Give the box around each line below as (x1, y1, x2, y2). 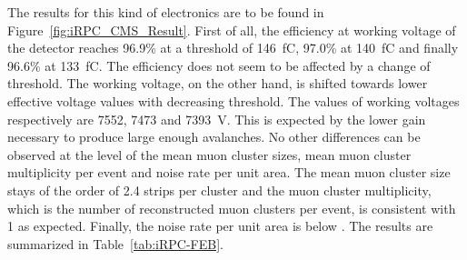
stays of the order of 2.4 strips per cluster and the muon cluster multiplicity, (7, 180, 432, 199)
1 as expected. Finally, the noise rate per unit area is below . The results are (7, 216, 433, 235)
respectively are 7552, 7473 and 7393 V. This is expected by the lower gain (7, 109, 426, 128)
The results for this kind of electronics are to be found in (7, 3, 324, 21)
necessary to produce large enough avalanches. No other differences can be (7, 127, 421, 146)
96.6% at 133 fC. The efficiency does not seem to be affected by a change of (7, 55, 431, 75)
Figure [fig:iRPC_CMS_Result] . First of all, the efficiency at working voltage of (7, 20, 456, 39)
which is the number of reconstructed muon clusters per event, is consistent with (7, 198, 456, 217)
